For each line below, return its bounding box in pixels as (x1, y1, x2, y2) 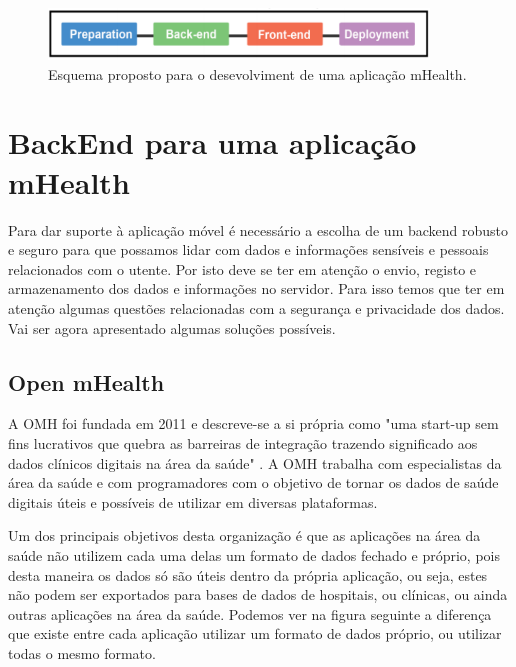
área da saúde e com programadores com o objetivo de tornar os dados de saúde (8, 472, 499, 493)
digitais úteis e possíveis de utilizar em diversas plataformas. (8, 491, 378, 512)
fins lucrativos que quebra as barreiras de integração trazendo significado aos (8, 432, 478, 453)
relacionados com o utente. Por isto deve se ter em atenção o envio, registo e (8, 258, 477, 279)
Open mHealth (8, 366, 165, 397)
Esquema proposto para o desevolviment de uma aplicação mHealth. (48, 63, 467, 84)
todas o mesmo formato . (8, 642, 156, 663)
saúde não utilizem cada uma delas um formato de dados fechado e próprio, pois (8, 544, 500, 565)
